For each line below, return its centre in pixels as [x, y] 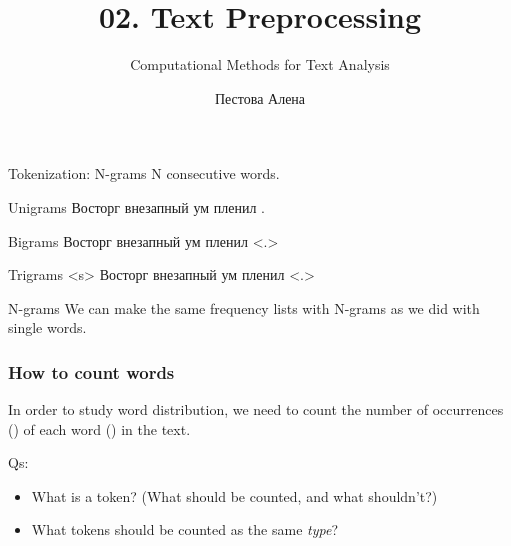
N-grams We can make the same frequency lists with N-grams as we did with [244, 307]
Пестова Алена [260, 97]
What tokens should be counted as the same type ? [184, 529]
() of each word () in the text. [99, 428]
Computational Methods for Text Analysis [260, 64]
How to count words [91, 371]
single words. [47, 327]
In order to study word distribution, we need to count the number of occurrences [256, 409]
